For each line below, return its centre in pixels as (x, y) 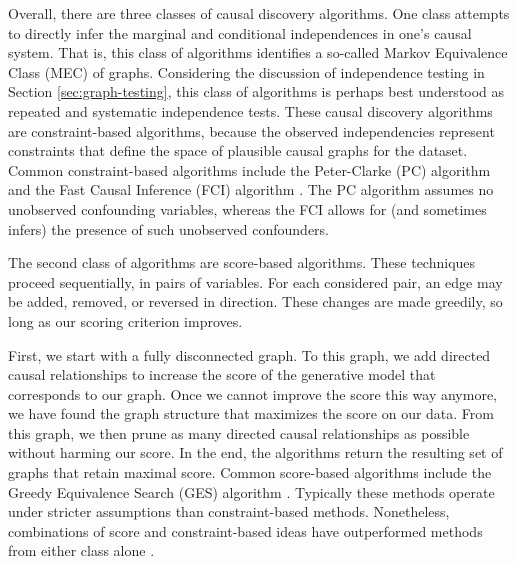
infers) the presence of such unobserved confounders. (168, 228)
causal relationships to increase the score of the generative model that (222, 374)
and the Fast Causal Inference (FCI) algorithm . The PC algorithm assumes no (251, 189)
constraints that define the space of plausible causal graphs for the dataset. (238, 150)
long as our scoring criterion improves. (125, 320)
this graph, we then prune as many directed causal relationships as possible (239, 432)
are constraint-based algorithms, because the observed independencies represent (251, 130)
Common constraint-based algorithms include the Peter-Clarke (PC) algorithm (249, 169)
